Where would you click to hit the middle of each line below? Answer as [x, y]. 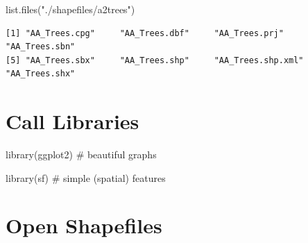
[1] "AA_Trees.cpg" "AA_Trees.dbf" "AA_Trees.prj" [145, 33]
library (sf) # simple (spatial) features [86, 177]
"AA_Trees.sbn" [41, 47]
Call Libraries [72, 121]
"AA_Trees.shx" [41, 74]
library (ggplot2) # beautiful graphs [81, 154]
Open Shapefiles [84, 225]
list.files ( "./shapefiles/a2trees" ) [70, 9]
